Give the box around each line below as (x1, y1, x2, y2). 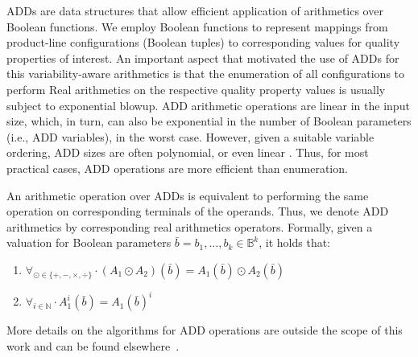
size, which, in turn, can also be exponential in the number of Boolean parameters (6, 113, 412, 129)
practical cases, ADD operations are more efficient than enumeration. (6, 159, 348, 176)
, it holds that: (259, 234, 331, 251)
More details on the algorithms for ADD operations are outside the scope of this (6, 322, 403, 339)
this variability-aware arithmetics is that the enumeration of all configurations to (6, 65, 405, 82)
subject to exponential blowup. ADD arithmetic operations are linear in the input (6, 96, 410, 113)
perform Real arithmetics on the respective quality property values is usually (6, 80, 386, 97)
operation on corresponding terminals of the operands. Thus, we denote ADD (6, 203, 389, 220)
